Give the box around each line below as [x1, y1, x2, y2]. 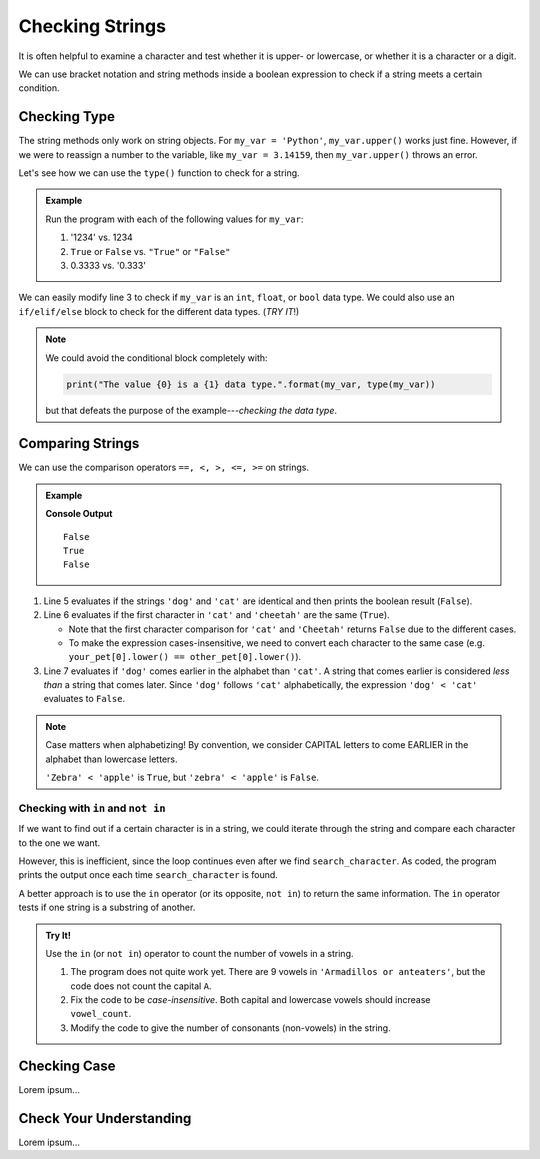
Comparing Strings [18, 435, 140, 452]
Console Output [45, 508, 113, 520]
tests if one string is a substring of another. [18, 901, 196, 914]
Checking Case [18, 1057, 116, 1074]
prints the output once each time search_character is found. [18, 869, 279, 881]
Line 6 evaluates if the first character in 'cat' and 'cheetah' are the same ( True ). [43, 609, 390, 621]
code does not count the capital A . [70, 980, 212, 992]
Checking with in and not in [18, 801, 166, 815]
